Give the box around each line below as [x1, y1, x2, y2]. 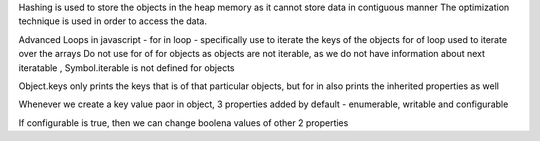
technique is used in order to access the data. [18, 15, 207, 27]
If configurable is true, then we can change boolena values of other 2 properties [18, 116, 349, 129]
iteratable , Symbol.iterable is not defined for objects [18, 61, 235, 74]
